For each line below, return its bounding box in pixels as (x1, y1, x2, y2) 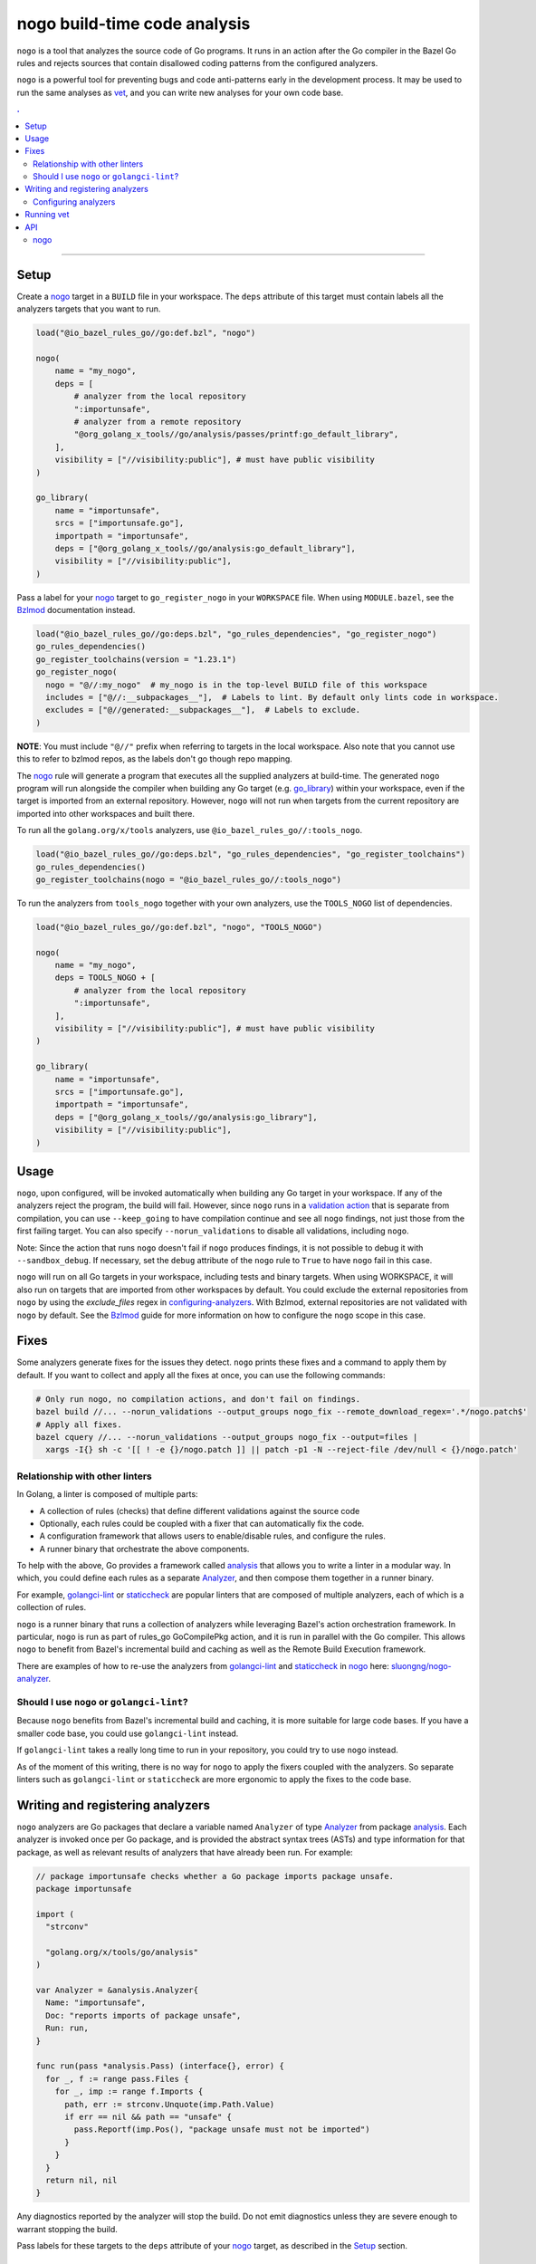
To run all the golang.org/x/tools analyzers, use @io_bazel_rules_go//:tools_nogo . (16, 825, 362, 836)
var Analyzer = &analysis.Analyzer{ (35, 1985, 199, 1996)
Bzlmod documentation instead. (16, 605, 136, 616)
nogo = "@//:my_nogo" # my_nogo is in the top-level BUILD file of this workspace (45, 679, 427, 690)
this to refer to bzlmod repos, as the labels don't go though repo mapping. (16, 753, 293, 764)
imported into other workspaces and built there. (16, 808, 195, 819)
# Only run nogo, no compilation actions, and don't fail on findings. (35, 1394, 361, 1404)
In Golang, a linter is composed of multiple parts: (16, 1489, 198, 1500)
